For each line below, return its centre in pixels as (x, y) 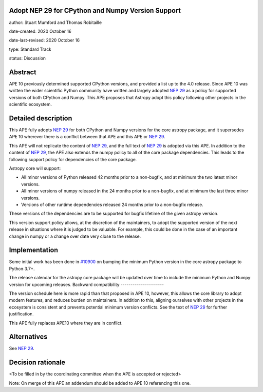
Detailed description (41, 118)
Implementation (34, 250)
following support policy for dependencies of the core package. (73, 159)
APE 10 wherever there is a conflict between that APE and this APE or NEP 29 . (87, 137)
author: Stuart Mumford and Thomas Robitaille (56, 22)
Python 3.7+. (22, 268)
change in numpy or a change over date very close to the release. (75, 236)
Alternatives (28, 337)
